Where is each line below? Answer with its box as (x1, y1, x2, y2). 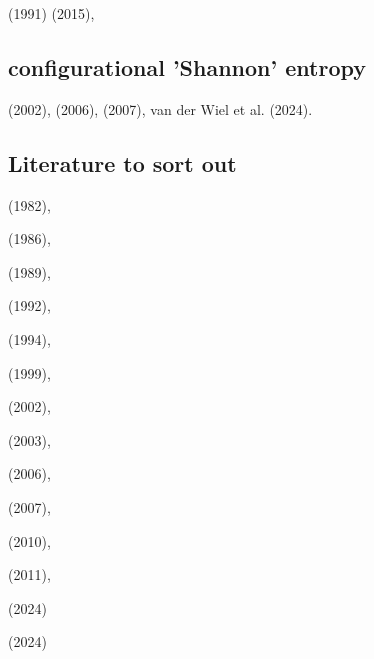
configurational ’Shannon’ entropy (8, 51, 366, 82)
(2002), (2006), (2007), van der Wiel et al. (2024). (8, 98, 313, 119)
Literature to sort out (8, 147, 237, 178)
